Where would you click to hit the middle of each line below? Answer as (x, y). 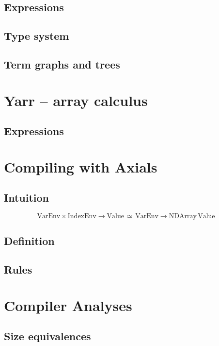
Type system (37, 36)
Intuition (26, 198)
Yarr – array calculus (76, 100)
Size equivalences (47, 336)
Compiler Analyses (68, 305)
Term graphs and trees (62, 64)
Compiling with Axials (81, 166)
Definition (29, 241)
